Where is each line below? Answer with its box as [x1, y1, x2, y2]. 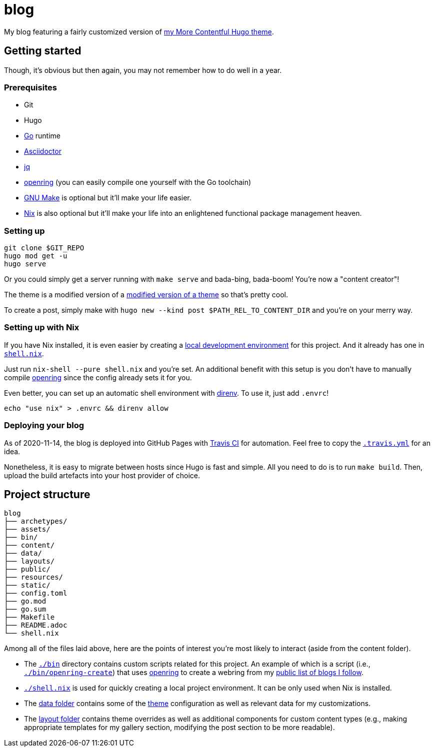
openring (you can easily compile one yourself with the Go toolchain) [24, 178, 251, 187]
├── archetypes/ [4, 517, 67, 526]
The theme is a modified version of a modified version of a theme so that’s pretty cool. [4, 290, 288, 299]
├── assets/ [4, 525, 50, 534]
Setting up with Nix [4, 322, 79, 333]
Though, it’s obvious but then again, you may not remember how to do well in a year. [4, 65, 282, 74]
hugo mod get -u [4, 252, 67, 260]
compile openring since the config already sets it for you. [4, 373, 192, 382]
